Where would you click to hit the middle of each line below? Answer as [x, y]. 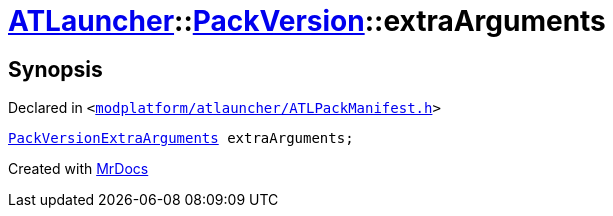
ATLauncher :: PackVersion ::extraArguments [307, 21]
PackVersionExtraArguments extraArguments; [181, 138]
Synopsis [55, 69]
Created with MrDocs [78, 169]
